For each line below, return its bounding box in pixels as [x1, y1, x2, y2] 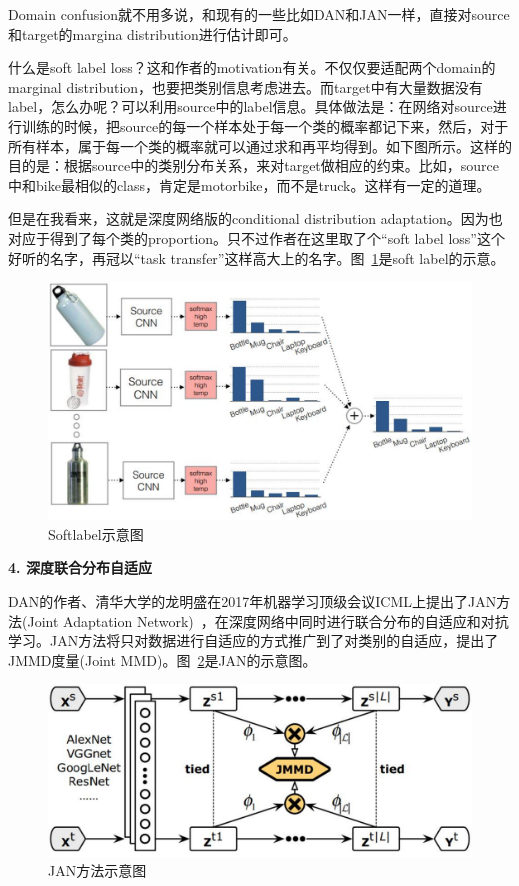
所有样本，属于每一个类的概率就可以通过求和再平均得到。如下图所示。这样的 [8, 135, 512, 156]
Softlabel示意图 [48, 523, 144, 544]
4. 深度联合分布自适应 [8, 557, 152, 578]
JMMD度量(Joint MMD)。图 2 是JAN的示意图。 [8, 649, 317, 670]
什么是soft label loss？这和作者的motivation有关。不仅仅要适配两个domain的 [8, 57, 496, 78]
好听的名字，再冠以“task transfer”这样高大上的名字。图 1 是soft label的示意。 [8, 247, 505, 268]
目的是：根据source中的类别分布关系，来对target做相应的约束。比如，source [8, 155, 500, 176]
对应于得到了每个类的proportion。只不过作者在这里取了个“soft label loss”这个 [8, 227, 505, 248]
